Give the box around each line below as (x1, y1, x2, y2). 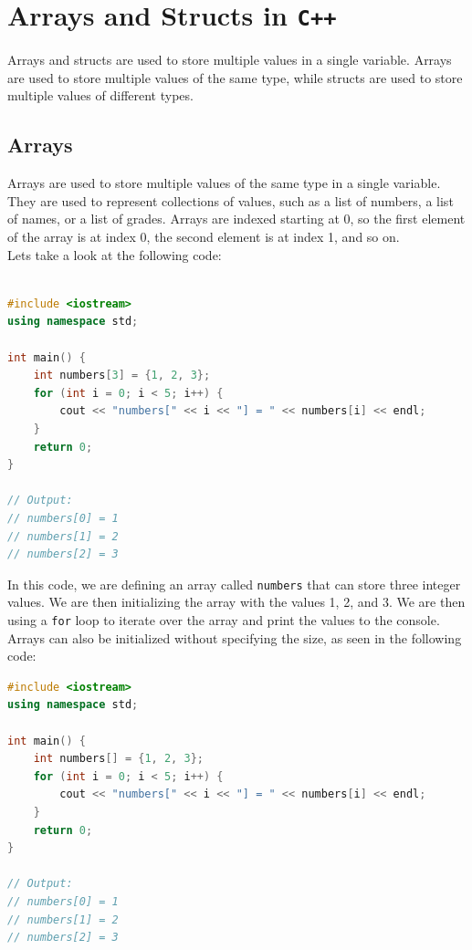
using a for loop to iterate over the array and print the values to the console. (7, 610, 440, 629)
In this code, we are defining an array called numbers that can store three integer (7, 574, 461, 593)
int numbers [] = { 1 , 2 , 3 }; (33, 752, 204, 766)
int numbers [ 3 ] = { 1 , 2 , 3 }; (33, 369, 211, 382)
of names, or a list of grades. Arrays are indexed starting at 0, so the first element (7, 209, 466, 228)
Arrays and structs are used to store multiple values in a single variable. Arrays (7, 50, 452, 69)
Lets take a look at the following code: (7, 245, 222, 264)
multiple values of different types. (7, 86, 194, 105)
